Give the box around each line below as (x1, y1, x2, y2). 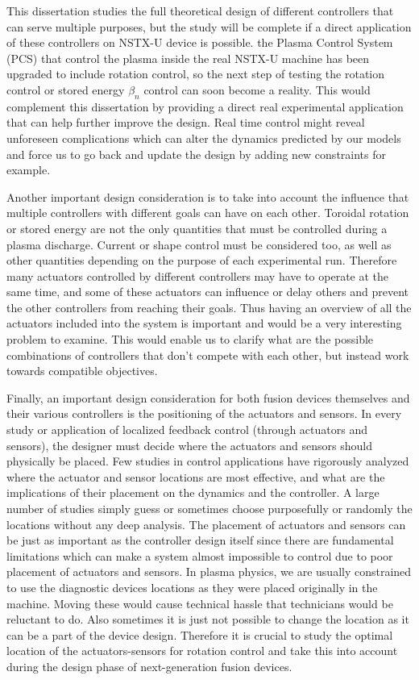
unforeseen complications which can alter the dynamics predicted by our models (6, 129, 401, 146)
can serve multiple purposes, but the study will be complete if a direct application (6, 18, 412, 35)
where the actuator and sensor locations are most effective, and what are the (6, 468, 385, 485)
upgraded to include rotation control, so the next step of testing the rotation (6, 65, 385, 82)
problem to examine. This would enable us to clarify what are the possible (6, 331, 374, 348)
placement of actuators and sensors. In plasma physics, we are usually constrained (6, 563, 412, 580)
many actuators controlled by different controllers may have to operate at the (6, 267, 389, 284)
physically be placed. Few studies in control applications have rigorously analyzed (6, 453, 409, 469)
